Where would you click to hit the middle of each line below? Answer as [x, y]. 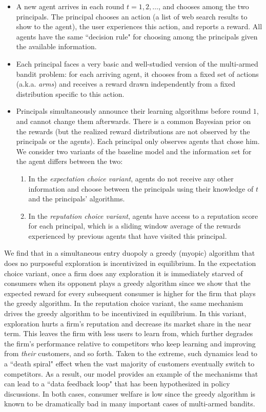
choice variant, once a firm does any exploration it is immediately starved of [124, 273]
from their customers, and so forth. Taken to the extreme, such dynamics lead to [131, 353]
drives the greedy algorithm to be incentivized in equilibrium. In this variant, [125, 313]
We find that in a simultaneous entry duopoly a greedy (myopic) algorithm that [130, 253]
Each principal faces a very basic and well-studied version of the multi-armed [137, 63]
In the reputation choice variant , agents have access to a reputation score [143, 215]
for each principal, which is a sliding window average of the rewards [135, 226]
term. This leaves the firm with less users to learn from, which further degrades [129, 333]
